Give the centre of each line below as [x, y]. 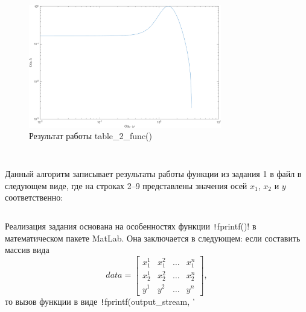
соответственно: [34, 197]
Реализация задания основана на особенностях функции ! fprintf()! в [131, 226]
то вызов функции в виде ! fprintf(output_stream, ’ [100, 301]
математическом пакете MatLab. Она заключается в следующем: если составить [153, 238]
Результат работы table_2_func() [91, 136]
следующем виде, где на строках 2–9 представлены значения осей [126, 185]
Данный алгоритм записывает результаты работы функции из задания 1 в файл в [153, 174]
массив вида [27, 250]
